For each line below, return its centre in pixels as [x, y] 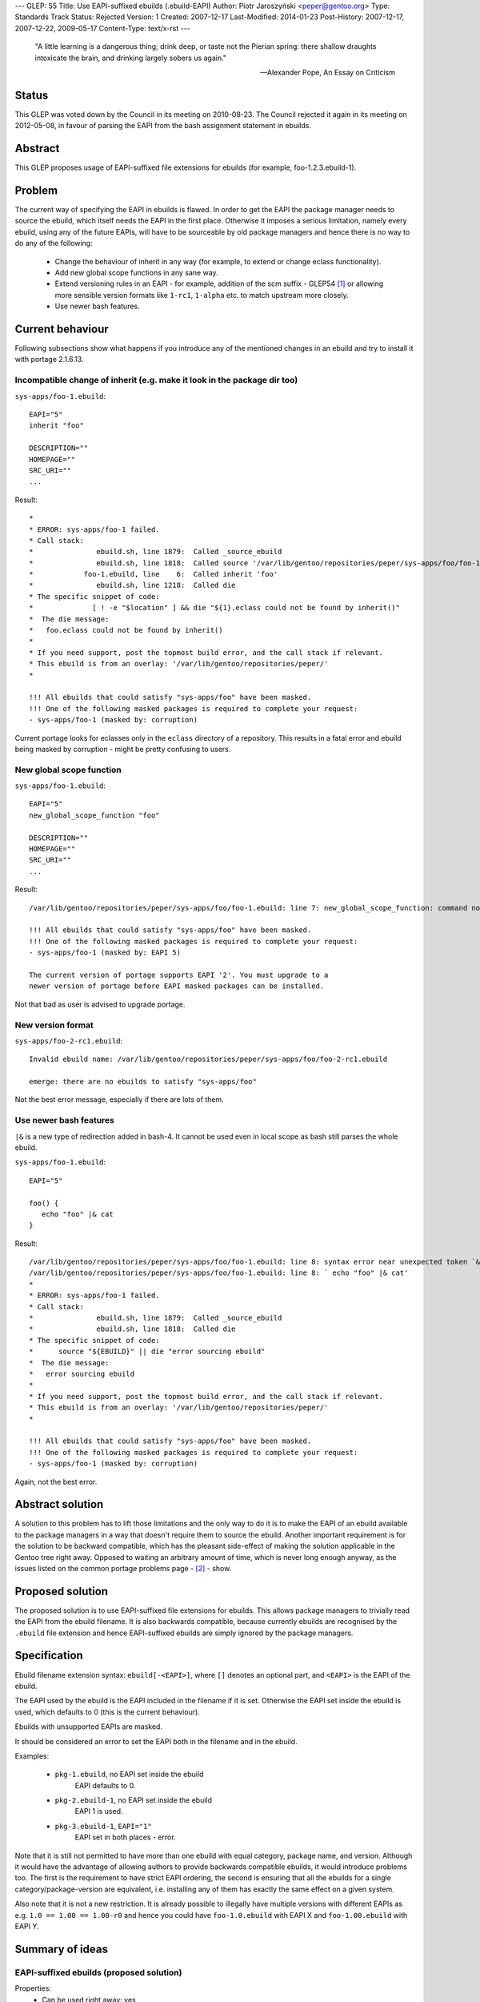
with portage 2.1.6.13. [49, 360]
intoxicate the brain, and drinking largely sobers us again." [131, 58]
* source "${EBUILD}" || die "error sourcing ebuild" [147, 1352]
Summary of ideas [61, 1949]
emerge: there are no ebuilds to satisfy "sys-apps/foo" [143, 1082]
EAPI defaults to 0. [105, 1785]
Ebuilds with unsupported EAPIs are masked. [89, 1727]
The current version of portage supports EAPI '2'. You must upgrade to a [179, 975]
